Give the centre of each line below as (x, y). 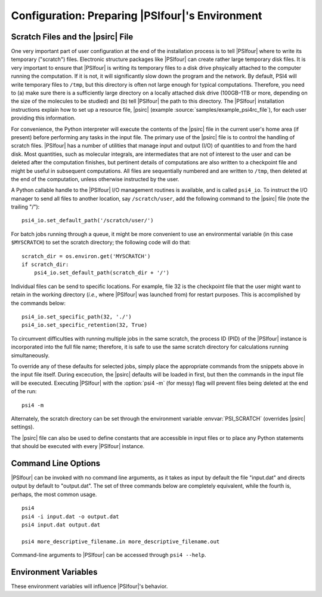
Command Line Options (56, 463)
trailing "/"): (25, 207)
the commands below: (38, 303)
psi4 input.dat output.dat (61, 525)
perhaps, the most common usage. (54, 494)
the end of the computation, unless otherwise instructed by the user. (95, 179)
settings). (23, 427)
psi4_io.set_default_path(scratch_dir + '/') (102, 273)
